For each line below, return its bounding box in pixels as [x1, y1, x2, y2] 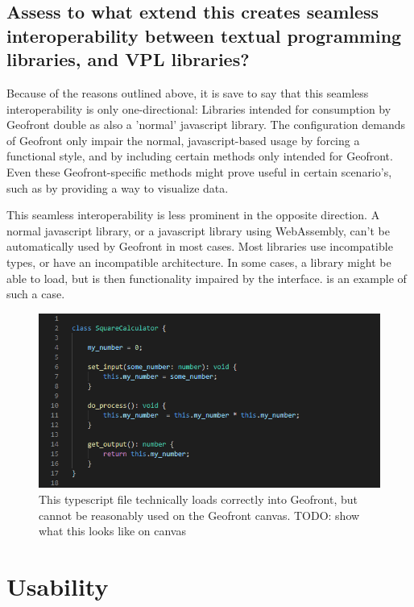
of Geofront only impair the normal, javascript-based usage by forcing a [6, 131, 360, 148]
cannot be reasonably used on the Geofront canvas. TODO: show [39, 506, 360, 523]
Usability [6, 570, 109, 603]
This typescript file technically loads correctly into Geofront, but [39, 491, 358, 508]
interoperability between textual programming [6, 23, 402, 48]
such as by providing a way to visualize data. [6, 179, 229, 196]
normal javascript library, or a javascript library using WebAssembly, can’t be [6, 222, 390, 239]
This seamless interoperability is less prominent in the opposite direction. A [6, 206, 380, 223]
